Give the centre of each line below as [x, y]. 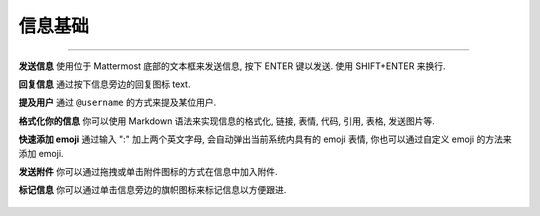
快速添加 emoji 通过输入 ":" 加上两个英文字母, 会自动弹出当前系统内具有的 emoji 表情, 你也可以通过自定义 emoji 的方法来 [265, 139]
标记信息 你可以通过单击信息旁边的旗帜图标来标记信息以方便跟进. [152, 190]
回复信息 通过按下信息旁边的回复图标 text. [104, 84]
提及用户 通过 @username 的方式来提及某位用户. [117, 102]
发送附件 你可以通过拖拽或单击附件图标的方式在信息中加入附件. [148, 171]
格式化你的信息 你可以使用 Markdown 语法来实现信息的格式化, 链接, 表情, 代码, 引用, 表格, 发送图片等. [226, 121]
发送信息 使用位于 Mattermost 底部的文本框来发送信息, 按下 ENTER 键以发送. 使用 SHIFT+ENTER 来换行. [232, 66]
